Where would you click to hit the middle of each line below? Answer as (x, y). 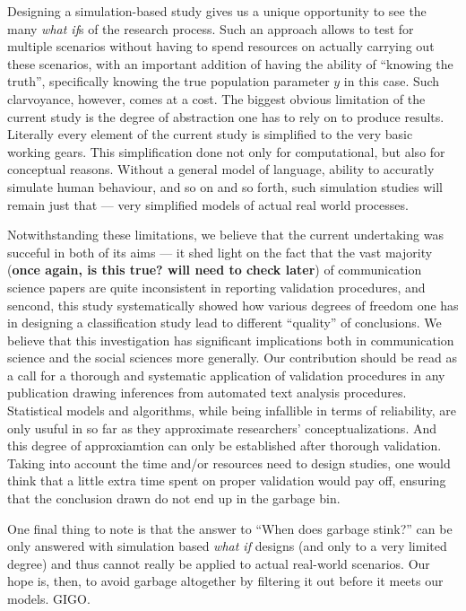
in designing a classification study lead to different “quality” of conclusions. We (224, 323)
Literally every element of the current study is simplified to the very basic (210, 134)
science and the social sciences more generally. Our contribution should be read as (232, 358)
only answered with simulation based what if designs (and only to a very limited (227, 546)
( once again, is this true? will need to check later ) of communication (215, 270)
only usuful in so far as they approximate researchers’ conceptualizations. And (222, 428)
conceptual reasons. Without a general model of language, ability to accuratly (221, 169)
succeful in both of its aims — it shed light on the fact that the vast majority (220, 252)
